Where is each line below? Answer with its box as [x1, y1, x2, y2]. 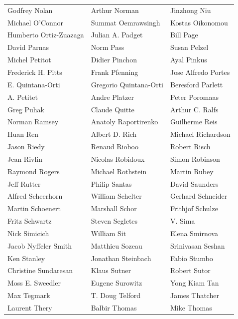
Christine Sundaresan [7, 265, 73, 276]
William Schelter [91, 191, 142, 201]
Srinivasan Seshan [170, 240, 225, 251]
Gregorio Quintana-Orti [91, 79, 164, 89]
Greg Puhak [7, 104, 44, 114]
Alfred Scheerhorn [7, 191, 63, 201]
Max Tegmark [7, 290, 50, 301]
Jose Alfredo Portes [170, 66, 230, 77]
